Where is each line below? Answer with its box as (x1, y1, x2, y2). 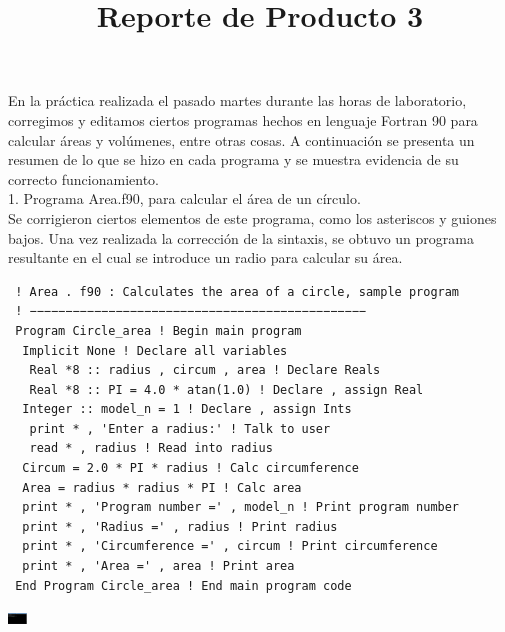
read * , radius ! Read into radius (29, 441, 273, 456)
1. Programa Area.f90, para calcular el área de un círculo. (8, 188, 361, 209)
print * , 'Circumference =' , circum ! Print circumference (22, 539, 438, 554)
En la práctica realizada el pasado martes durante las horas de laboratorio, (8, 90, 467, 111)
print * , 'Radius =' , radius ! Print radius (22, 519, 338, 534)
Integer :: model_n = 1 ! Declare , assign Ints (22, 402, 352, 417)
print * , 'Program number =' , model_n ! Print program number (22, 500, 460, 515)
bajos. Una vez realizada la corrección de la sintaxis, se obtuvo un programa (8, 227, 474, 248)
